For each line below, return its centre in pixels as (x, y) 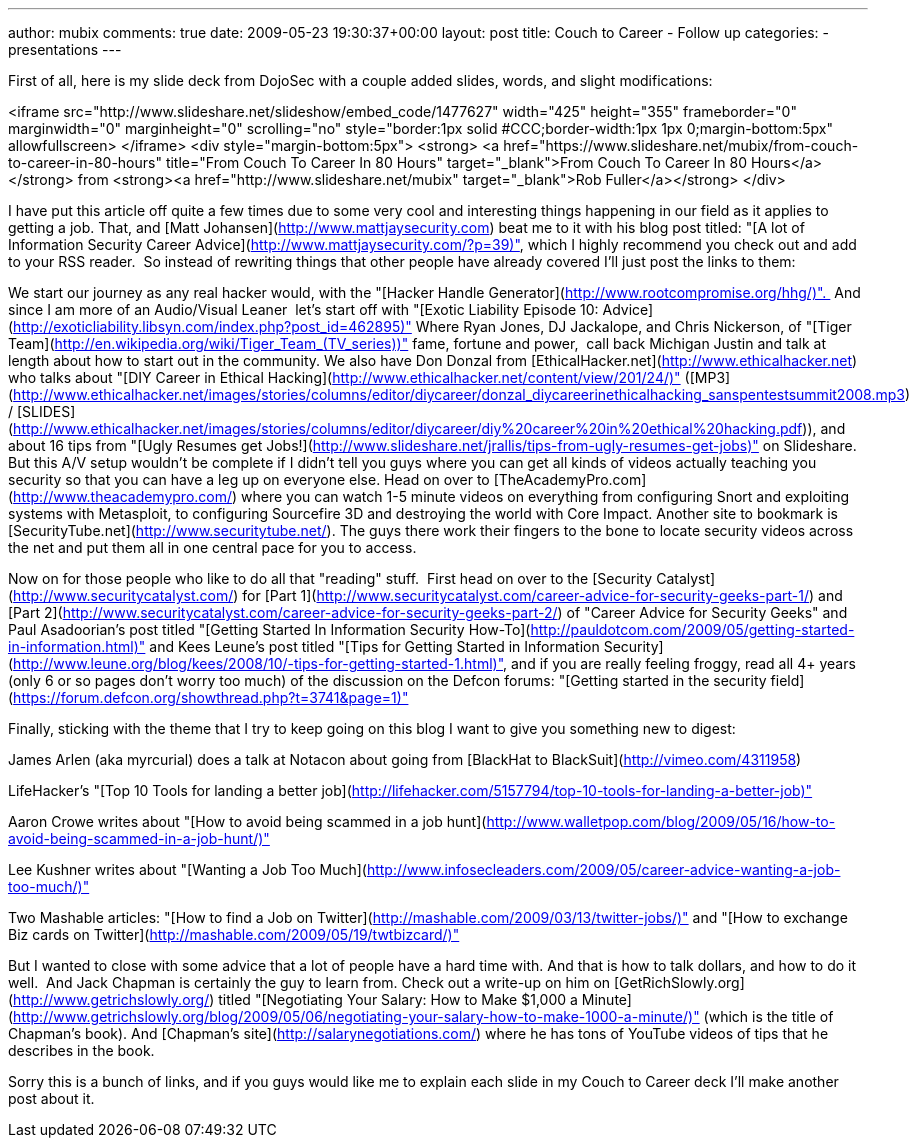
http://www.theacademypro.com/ (123, 496)
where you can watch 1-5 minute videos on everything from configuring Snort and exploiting (545, 496)
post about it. (51, 1098)
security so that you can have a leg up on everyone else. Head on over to (249, 479)
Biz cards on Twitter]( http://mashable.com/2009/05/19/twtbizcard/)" (234, 934)
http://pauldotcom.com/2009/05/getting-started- (692, 629)
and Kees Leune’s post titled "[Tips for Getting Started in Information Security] (406, 646)
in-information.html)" (77, 646)
